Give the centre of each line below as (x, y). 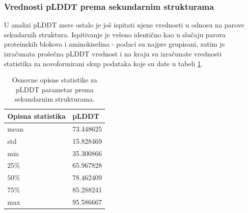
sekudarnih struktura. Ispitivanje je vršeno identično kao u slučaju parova (115, 34)
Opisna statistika (37, 116)
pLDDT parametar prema (55, 89)
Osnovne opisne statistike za (55, 80)
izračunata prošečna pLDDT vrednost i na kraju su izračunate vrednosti (113, 53)
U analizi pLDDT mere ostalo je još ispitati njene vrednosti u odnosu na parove (124, 25)
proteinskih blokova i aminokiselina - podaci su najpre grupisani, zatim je (114, 44)
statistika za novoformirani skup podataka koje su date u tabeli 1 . (103, 63)
